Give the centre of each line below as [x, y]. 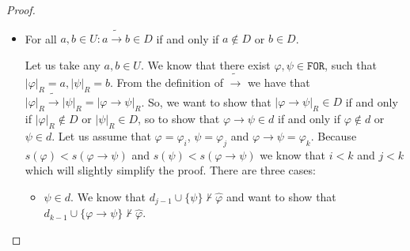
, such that [351, 64]
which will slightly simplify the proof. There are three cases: [170, 170]
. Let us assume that [101, 135]
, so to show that [179, 119]
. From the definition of [167, 82]
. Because [334, 135]
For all [41, 38]
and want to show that [281, 196]
